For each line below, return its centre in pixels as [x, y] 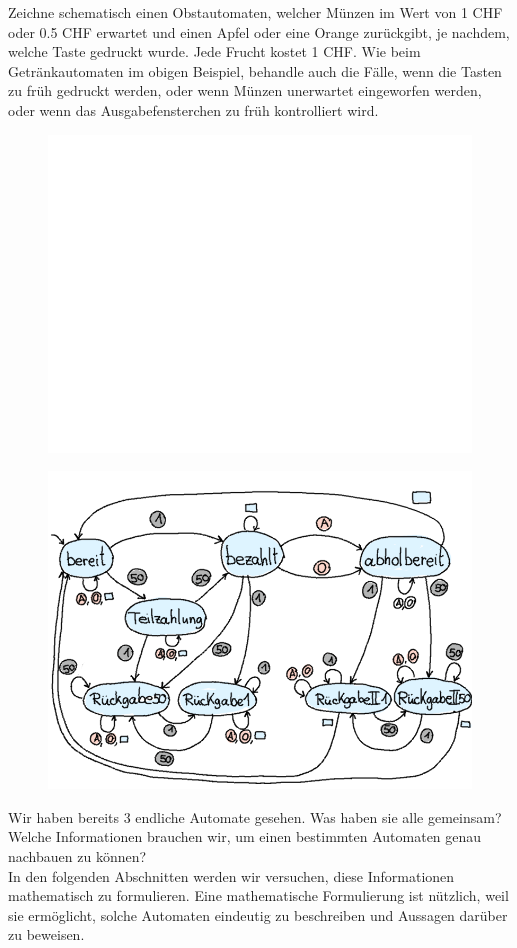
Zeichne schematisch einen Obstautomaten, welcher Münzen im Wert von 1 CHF [255, 12]
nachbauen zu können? [77, 855]
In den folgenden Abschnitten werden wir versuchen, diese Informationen [231, 875]
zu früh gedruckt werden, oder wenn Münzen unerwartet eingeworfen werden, [245, 90]
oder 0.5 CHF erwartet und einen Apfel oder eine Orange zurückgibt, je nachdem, [259, 31]
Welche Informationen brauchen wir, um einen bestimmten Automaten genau [245, 836]
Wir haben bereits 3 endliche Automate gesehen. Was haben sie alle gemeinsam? [255, 816]
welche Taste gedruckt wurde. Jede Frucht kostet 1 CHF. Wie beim [214, 51]
